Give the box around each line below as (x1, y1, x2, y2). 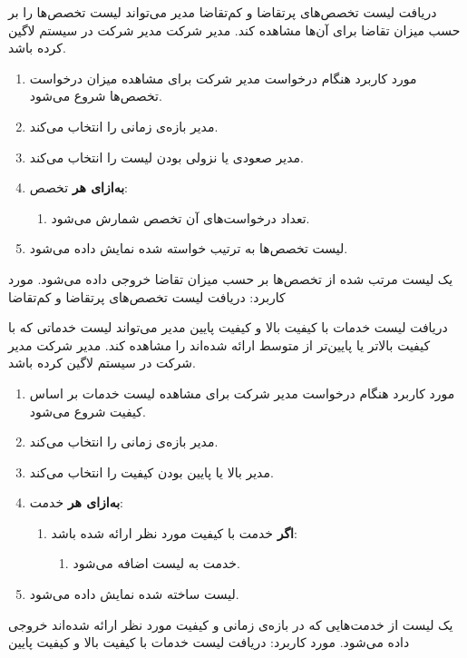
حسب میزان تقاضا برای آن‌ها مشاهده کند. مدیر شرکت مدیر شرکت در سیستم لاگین (8, 20, 461, 39)
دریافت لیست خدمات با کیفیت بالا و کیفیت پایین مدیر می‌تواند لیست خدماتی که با (8, 318, 448, 337)
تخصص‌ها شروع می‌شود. (29, 86, 162, 105)
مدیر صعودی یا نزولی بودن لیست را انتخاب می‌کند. (29, 147, 304, 166)
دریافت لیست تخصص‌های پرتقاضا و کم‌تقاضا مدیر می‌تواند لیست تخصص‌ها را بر (8, 3, 437, 21)
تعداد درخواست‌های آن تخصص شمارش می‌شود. (51, 208, 310, 227)
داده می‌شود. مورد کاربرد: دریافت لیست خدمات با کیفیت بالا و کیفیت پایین (8, 633, 410, 652)
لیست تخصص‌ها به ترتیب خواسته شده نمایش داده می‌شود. (29, 239, 348, 258)
